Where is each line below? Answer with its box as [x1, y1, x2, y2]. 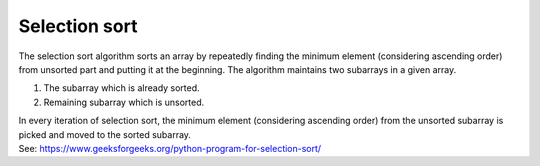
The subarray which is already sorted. [43, 82, 200, 94]
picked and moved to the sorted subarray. [18, 128, 192, 140]
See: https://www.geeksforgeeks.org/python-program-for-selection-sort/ [18, 142, 322, 154]
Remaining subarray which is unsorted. [43, 96, 205, 108]
